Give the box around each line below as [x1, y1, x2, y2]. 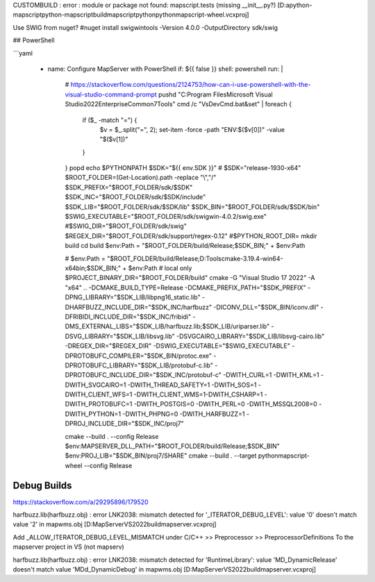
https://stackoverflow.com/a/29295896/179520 [12, 497, 149, 506]
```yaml [12, 49, 33, 57]
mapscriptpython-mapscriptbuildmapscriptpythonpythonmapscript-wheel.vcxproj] [12, 10, 249, 19]
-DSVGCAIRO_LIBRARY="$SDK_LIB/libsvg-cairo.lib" [176, 332, 325, 340]
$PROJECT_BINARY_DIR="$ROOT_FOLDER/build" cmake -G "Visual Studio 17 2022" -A [65, 274, 315, 282]
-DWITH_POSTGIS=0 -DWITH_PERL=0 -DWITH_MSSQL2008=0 [133, 400, 317, 408]
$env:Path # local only [128, 264, 192, 272]
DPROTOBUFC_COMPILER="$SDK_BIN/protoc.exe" [65, 351, 212, 360]
